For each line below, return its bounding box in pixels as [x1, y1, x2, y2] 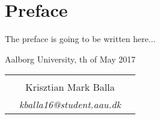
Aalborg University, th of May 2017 [5, 52, 136, 65]
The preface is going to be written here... [5, 32, 156, 45]
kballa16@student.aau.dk [19, 97, 121, 112]
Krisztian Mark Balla [25, 80, 115, 94]
